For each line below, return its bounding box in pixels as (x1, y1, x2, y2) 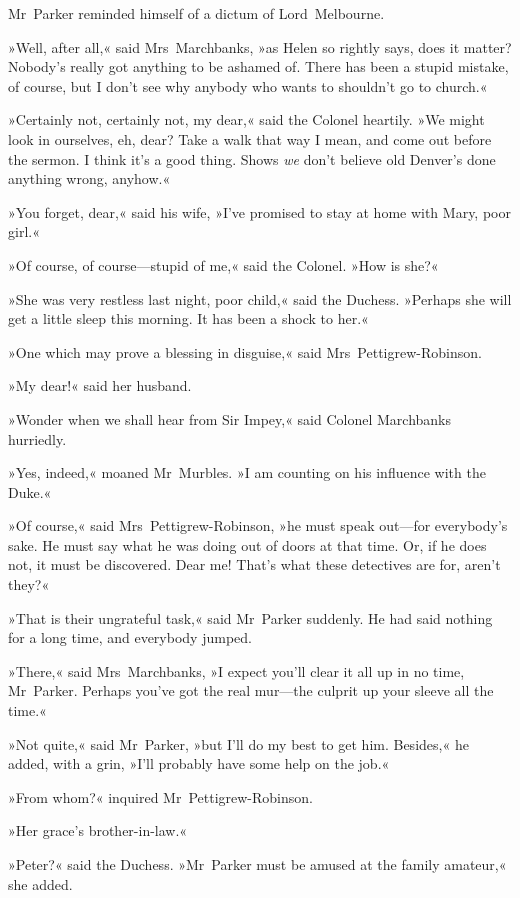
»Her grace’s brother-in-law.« (8, 820, 188, 841)
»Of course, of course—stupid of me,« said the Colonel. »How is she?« (8, 254, 439, 275)
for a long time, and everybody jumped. (8, 627, 252, 648)
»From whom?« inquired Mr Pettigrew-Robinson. (8, 786, 313, 807)
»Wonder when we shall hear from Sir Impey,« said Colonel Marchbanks (8, 408, 452, 429)
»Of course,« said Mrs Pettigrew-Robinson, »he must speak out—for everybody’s (8, 515, 508, 536)
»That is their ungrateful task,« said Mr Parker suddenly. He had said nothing (8, 607, 493, 628)
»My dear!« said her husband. (8, 375, 192, 396)
